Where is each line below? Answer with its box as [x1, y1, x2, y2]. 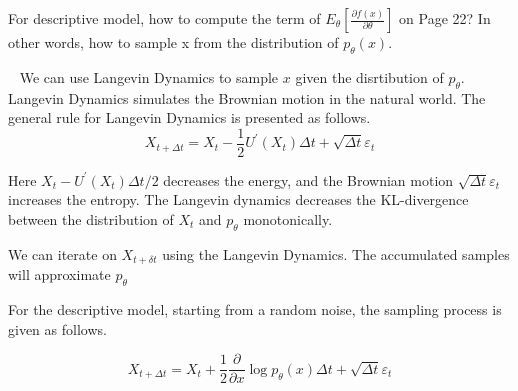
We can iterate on [8, 243, 117, 264]
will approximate [8, 264, 111, 285]
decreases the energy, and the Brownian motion [163, 169, 454, 190]
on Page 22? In [399, 8, 491, 28]
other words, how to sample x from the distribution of [8, 32, 339, 52]
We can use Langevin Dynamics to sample [19, 66, 279, 87]
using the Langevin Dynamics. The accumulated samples [162, 243, 510, 264]
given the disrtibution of [295, 66, 444, 87]
